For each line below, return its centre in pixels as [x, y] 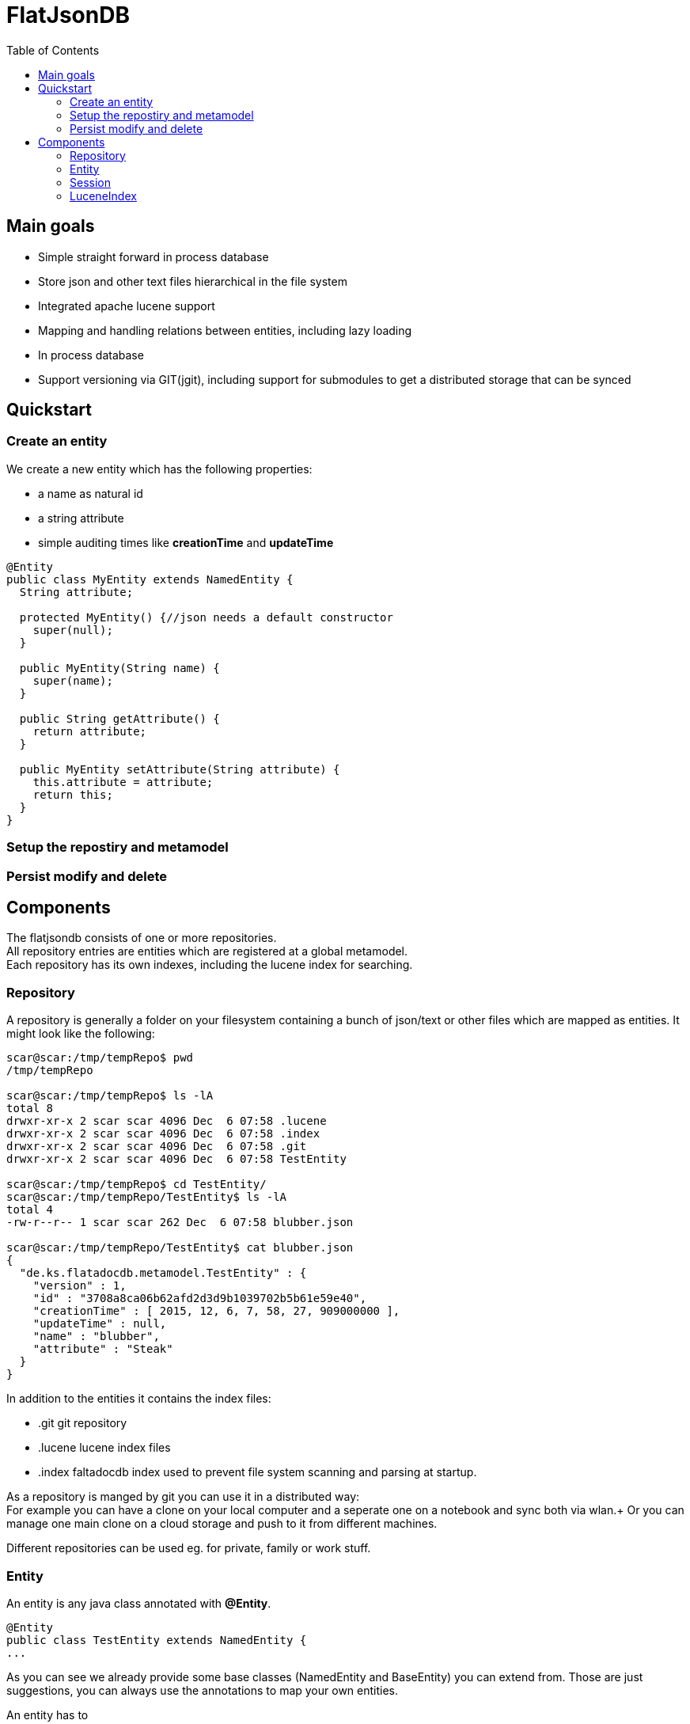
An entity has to [47, 1715]
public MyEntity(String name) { [119, 668]
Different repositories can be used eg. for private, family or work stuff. [189, 1548]
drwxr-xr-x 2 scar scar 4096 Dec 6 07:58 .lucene [167, 1121]
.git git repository [83, 1423]
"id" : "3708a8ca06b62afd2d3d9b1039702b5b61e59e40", [200, 1299]
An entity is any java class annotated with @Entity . [139, 1603]
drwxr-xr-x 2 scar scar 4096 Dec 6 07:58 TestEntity [176, 1159]
